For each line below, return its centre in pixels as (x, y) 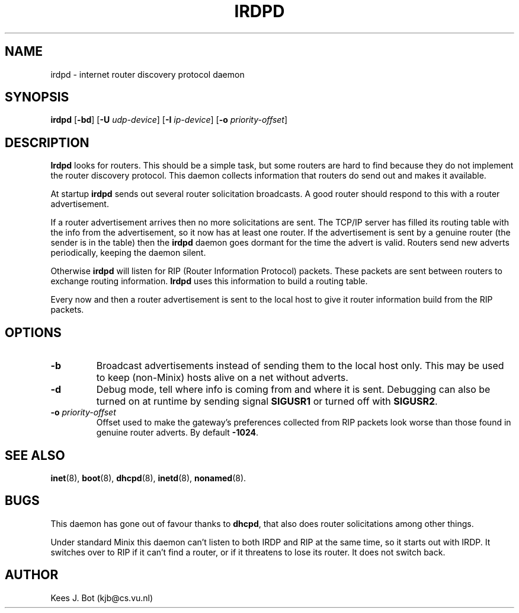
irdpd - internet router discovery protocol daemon (148, 74)
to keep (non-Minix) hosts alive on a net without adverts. (222, 378)
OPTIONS (33, 332)
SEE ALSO (35, 455)
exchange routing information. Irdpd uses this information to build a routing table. (209, 281)
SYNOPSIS (37, 97)
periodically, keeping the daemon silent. (128, 253)
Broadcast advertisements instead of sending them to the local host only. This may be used (300, 366)
